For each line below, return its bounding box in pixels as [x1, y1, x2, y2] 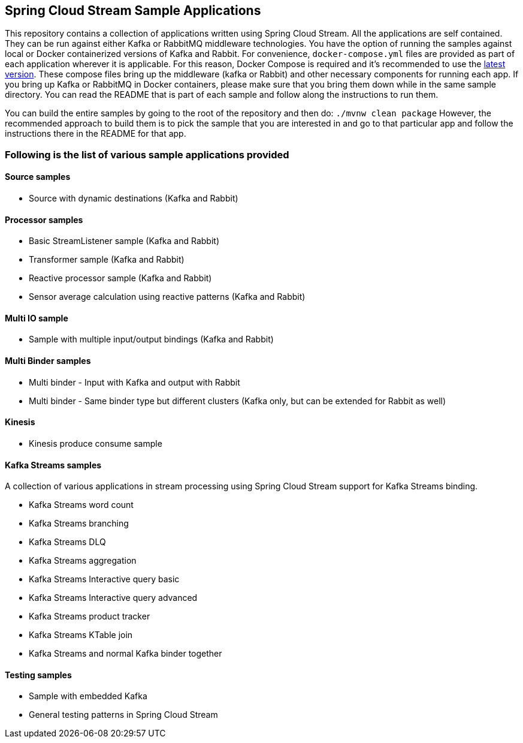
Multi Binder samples [5, 356, 91, 366]
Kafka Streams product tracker [29, 611, 150, 622]
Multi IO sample [5, 312, 68, 323]
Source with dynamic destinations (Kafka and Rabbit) [29, 193, 238, 204]
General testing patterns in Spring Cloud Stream [29, 709, 218, 720]
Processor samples [5, 214, 83, 225]
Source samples [5, 172, 71, 182]
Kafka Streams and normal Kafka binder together [29, 648, 222, 659]
